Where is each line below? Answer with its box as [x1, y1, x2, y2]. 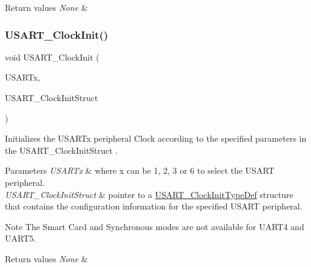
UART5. [5, 232, 36, 245]
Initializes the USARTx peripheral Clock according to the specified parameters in [5, 132, 307, 145]
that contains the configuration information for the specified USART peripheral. [5, 200, 303, 213]
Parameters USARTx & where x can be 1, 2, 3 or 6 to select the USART [5, 164, 275, 177]
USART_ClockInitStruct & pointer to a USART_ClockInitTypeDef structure [5, 188, 293, 200]
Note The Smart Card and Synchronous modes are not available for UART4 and [5, 220, 304, 232]
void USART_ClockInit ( [5, 50, 99, 63]
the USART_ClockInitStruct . [5, 143, 118, 156]
